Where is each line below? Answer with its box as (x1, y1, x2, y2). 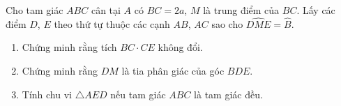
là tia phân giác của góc (121, 63, 225, 77)
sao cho (211, 16, 243, 31)
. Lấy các (296, 3, 335, 17)
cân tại (91, 3, 121, 17)
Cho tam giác (6, 3, 63, 17)
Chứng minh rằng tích (22, 40, 117, 54)
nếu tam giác (110, 86, 166, 101)
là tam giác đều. (194, 86, 263, 101)
